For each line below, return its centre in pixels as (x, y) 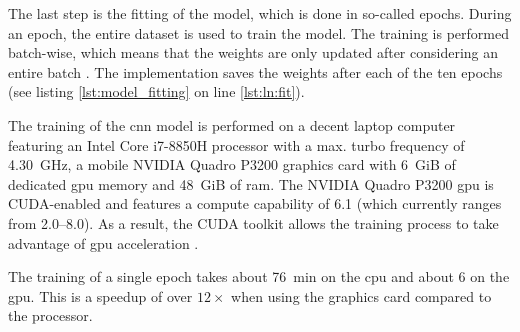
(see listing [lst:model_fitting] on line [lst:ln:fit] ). (156, 91)
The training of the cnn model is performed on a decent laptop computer (232, 124)
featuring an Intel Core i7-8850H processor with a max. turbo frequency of (236, 144)
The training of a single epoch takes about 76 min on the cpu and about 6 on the (259, 276)
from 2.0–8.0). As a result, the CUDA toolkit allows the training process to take (253, 222)
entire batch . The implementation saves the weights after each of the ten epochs (255, 71)
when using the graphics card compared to (361, 295)
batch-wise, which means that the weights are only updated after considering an (253, 52)
